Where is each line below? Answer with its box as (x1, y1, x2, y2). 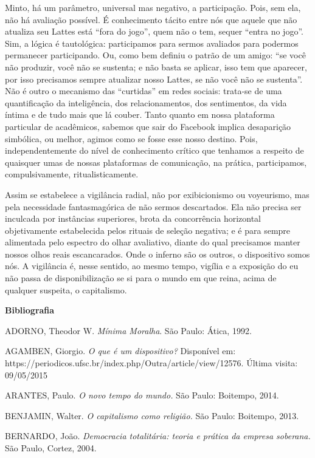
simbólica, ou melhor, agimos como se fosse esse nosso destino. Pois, (5, 132, 258, 145)
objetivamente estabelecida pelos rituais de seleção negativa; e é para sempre (5, 224, 291, 236)
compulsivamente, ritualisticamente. (5, 168, 139, 180)
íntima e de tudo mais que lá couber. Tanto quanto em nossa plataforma (5, 108, 275, 121)
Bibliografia (5, 304, 55, 316)
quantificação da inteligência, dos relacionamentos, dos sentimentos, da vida (5, 96, 287, 109)
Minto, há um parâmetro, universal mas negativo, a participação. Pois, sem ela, (5, 1, 301, 13)
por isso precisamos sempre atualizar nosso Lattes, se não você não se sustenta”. (5, 72, 303, 85)
